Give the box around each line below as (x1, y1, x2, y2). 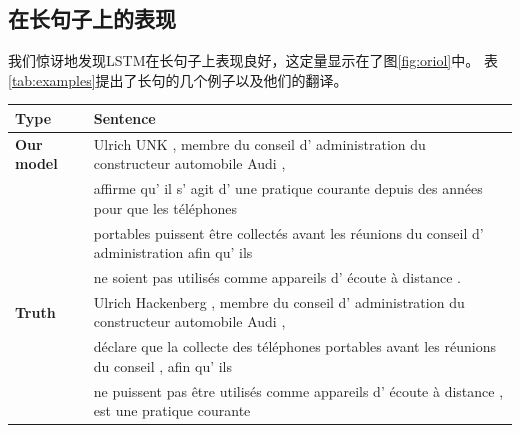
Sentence (93, 107, 156, 128)
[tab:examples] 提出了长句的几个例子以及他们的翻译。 (8, 69, 348, 90)
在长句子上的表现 (8, 3, 176, 34)
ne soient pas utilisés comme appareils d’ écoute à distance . (93, 267, 461, 288)
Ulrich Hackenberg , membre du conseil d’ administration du (93, 291, 465, 312)
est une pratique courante (93, 400, 251, 421)
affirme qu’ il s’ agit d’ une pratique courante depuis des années (93, 178, 483, 199)
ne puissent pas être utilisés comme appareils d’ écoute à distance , (93, 380, 504, 401)
